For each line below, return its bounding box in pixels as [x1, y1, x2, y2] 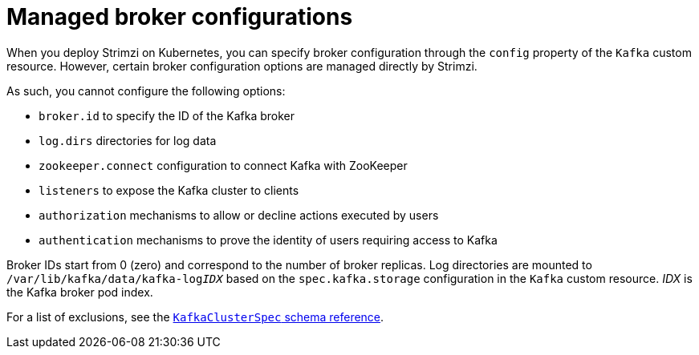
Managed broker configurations [6, 3, 353, 30]
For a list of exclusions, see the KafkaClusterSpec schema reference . [6, 309, 384, 324]
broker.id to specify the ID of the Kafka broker [39, 108, 295, 123]
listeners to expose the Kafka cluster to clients [39, 183, 299, 197]
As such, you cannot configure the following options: [6, 83, 286, 98]
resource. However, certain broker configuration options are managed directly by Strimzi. [6, 58, 478, 73]
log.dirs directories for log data [39, 133, 217, 147]
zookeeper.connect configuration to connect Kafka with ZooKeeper [39, 158, 408, 172]
